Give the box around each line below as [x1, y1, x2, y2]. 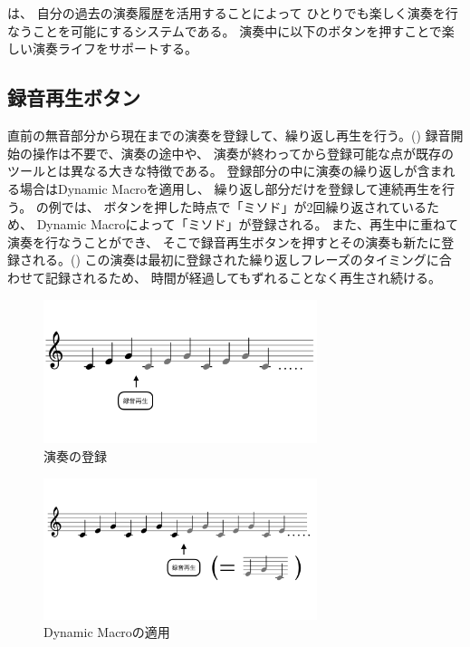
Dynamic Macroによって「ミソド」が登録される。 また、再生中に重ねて [36, 215, 459, 234]
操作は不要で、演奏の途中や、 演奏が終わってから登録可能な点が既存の [32, 143, 454, 162]
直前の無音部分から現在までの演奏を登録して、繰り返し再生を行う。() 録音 [7, 126, 451, 145]
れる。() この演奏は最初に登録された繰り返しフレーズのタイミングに [32, 250, 439, 269]
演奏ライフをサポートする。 [32, 39, 197, 58]
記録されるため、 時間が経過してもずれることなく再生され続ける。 [44, 267, 442, 286]
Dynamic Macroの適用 [43, 623, 170, 642]
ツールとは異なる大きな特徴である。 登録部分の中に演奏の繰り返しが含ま [7, 161, 443, 180]
